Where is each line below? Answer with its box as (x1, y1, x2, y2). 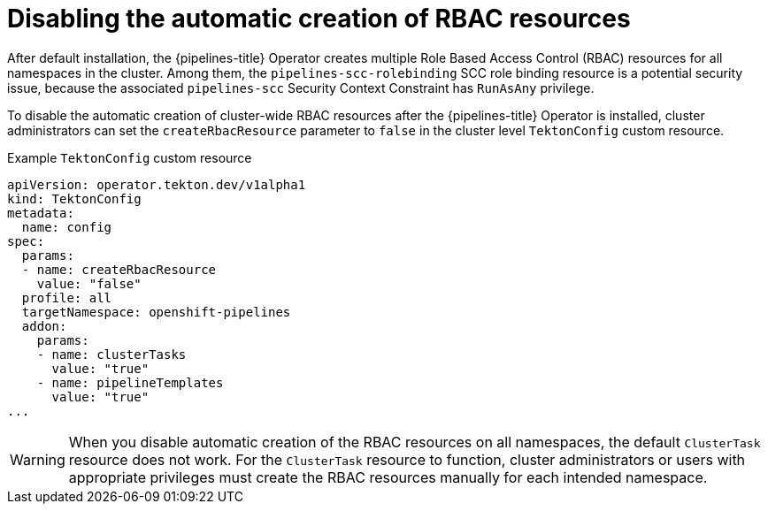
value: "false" (36, 276, 142, 291)
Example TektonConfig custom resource (7, 149, 252, 165)
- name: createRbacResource (21, 262, 217, 277)
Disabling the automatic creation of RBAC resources (7, 4, 631, 34)
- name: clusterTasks (36, 347, 187, 362)
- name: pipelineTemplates (36, 375, 224, 390)
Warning (10, 450, 65, 469)
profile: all (21, 290, 112, 305)
